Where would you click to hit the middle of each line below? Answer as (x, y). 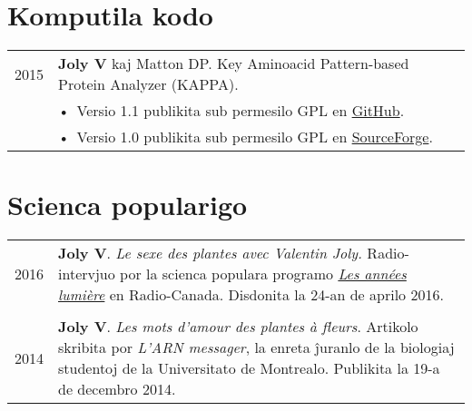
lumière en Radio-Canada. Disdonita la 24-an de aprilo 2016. (251, 295)
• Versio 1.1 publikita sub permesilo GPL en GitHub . (231, 111)
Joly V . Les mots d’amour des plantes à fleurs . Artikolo (238, 327)
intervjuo (87, 274)
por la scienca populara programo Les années (263, 274)
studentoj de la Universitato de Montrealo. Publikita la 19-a (249, 368)
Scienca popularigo (128, 205)
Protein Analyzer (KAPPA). (148, 84)
